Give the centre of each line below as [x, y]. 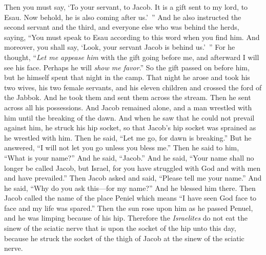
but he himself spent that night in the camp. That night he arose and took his [127, 77]
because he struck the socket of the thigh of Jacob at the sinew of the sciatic [124, 238]
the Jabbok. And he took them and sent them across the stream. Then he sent [128, 97]
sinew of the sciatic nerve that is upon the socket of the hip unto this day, [120, 228]
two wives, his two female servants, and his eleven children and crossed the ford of [133, 87]
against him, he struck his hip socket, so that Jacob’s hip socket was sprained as [130, 128]
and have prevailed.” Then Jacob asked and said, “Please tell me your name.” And [133, 178]
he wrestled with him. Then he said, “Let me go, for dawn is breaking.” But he [128, 137]
